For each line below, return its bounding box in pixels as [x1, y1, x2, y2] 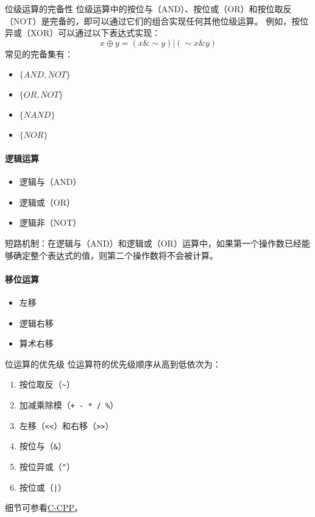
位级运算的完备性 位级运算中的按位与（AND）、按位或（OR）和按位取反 [5, 2, 292, 15]
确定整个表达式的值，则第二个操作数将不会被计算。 [13, 248, 218, 261]
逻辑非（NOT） [19, 216, 82, 229]
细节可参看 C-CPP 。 [5, 501, 83, 514]
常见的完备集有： [5, 47, 73, 60]
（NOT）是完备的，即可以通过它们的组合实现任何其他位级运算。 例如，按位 [5, 14, 309, 27]
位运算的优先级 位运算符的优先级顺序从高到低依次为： [5, 357, 221, 370]
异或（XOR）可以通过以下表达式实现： [5, 26, 161, 39]
